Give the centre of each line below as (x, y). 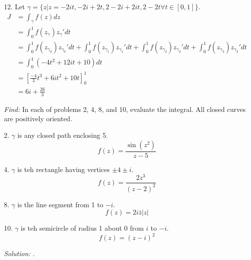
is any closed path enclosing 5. (63, 135)
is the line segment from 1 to (60, 204)
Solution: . (19, 253)
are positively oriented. (38, 119)
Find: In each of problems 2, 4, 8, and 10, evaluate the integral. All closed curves (125, 109)
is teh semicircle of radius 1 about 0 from (82, 228)
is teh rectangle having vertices (63, 169)
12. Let (14, 6)
